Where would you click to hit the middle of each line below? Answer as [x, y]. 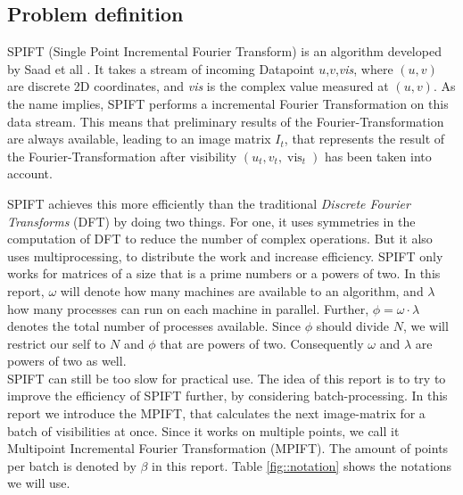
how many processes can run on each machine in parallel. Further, [188, 308]
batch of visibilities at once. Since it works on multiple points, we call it [203, 430]
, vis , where [364, 68]
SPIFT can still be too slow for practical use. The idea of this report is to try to [227, 378]
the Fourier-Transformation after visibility [122, 156]
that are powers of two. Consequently [262, 343]
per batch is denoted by [72, 465]
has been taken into [378, 156]
